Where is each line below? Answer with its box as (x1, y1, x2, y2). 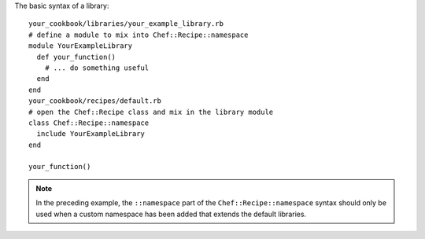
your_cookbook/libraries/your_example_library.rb (28, 20, 224, 28)
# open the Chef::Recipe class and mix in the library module (28, 107, 274, 116)
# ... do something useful (44, 63, 150, 72)
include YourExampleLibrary (36, 130, 146, 138)
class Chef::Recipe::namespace (28, 118, 150, 127)
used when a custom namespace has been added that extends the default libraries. (35, 209, 307, 219)
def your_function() (36, 52, 116, 61)
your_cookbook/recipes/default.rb (28, 97, 161, 105)
